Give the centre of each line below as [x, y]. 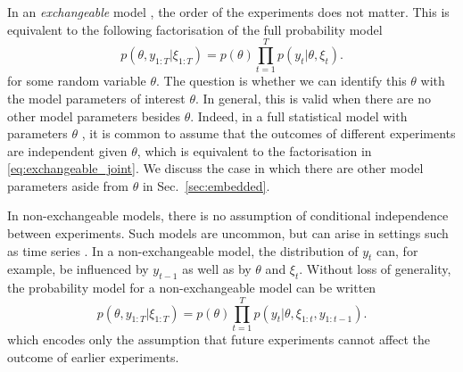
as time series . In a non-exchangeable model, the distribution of [183, 250]
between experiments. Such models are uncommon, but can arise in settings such [228, 233]
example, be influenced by [78, 269]
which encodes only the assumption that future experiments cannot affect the [219, 339]
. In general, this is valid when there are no [313, 98]
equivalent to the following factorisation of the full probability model [195, 29]
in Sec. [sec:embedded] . [206, 185]
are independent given [67, 150]
